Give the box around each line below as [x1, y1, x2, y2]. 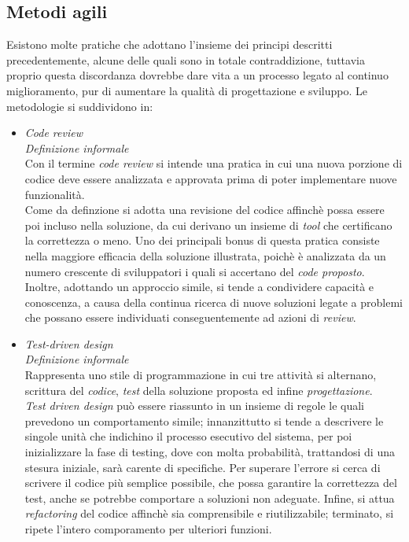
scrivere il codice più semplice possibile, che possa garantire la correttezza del [24, 474, 397, 491]
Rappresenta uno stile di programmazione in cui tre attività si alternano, [24, 367, 377, 383]
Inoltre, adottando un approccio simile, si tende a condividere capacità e [24, 278, 374, 295]
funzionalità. [24, 186, 85, 202]
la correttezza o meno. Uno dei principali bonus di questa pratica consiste [24, 232, 380, 249]
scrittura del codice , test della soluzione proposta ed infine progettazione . [24, 382, 373, 398]
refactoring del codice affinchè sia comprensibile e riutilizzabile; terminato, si [24, 505, 394, 522]
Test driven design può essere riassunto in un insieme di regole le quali [24, 397, 364, 414]
